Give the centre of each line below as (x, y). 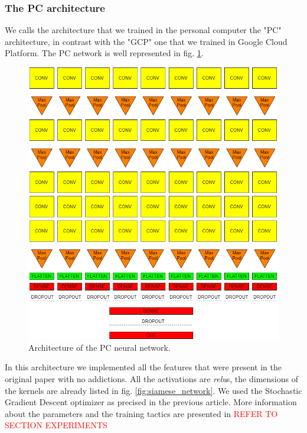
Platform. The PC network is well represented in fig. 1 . (104, 53)
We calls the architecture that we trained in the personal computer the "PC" (143, 30)
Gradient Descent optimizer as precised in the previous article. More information (151, 402)
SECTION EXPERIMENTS (56, 425)
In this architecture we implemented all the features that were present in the (143, 367)
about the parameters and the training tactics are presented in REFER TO (141, 413)
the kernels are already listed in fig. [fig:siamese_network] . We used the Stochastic (153, 390)
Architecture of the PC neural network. (99, 347)
